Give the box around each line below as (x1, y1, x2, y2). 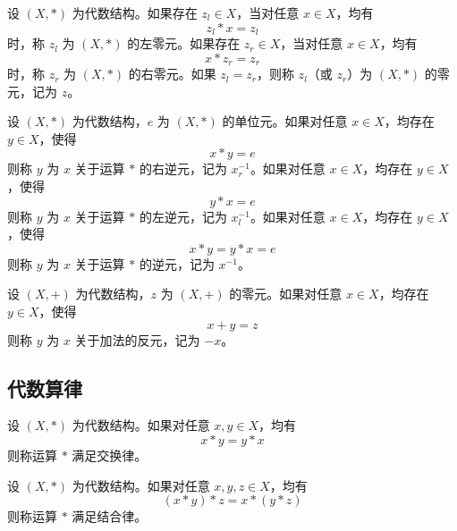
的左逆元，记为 (139, 206, 227, 225)
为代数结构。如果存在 (72, 4, 198, 21)
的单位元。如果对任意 (222, 112, 348, 131)
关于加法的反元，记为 (74, 330, 200, 349)
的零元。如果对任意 (229, 284, 343, 303)
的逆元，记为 (139, 254, 215, 273)
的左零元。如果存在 (127, 34, 241, 53)
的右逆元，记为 (139, 159, 227, 178)
